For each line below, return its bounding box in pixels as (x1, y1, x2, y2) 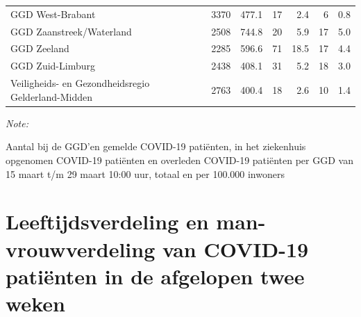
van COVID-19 (162, 234, 309, 263)
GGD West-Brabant (10, 6, 96, 21)
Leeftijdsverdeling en (6, 207, 209, 236)
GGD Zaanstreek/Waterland (10, 24, 132, 38)
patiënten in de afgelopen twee (6, 261, 305, 290)
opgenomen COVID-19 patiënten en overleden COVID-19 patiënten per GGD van (6, 153, 353, 167)
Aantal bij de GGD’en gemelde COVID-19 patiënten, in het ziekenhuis (6, 139, 306, 154)
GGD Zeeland (10, 41, 69, 56)
